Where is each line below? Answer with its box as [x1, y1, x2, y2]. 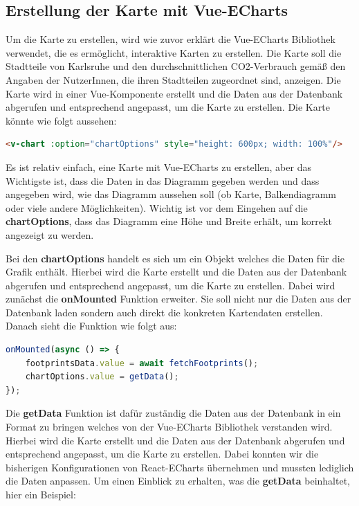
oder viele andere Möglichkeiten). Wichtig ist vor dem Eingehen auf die [6, 200, 308, 215]
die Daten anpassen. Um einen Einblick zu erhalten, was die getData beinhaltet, [6, 473, 351, 488]
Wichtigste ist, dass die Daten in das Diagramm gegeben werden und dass [6, 173, 320, 188]
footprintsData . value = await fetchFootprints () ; [25, 358, 259, 368]
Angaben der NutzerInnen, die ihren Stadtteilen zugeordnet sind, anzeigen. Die [6, 72, 341, 87]
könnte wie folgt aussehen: [6, 113, 117, 127]
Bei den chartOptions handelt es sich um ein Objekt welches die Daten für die [6, 251, 344, 265]
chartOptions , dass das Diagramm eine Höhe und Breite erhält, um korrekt [6, 214, 332, 228]
